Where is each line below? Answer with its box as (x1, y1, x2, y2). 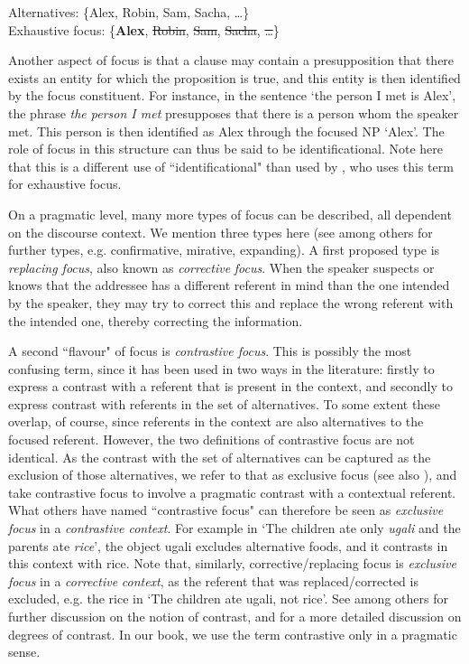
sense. (8, 642, 41, 661)
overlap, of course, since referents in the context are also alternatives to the (8, 412, 424, 431)
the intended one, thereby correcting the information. (8, 311, 303, 330)
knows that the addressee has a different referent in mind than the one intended (8, 276, 450, 295)
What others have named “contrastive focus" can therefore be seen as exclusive (8, 500, 444, 519)
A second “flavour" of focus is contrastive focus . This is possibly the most (8, 341, 412, 360)
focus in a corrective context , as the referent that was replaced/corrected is (8, 571, 418, 590)
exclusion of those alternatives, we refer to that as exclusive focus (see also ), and (8, 465, 457, 484)
